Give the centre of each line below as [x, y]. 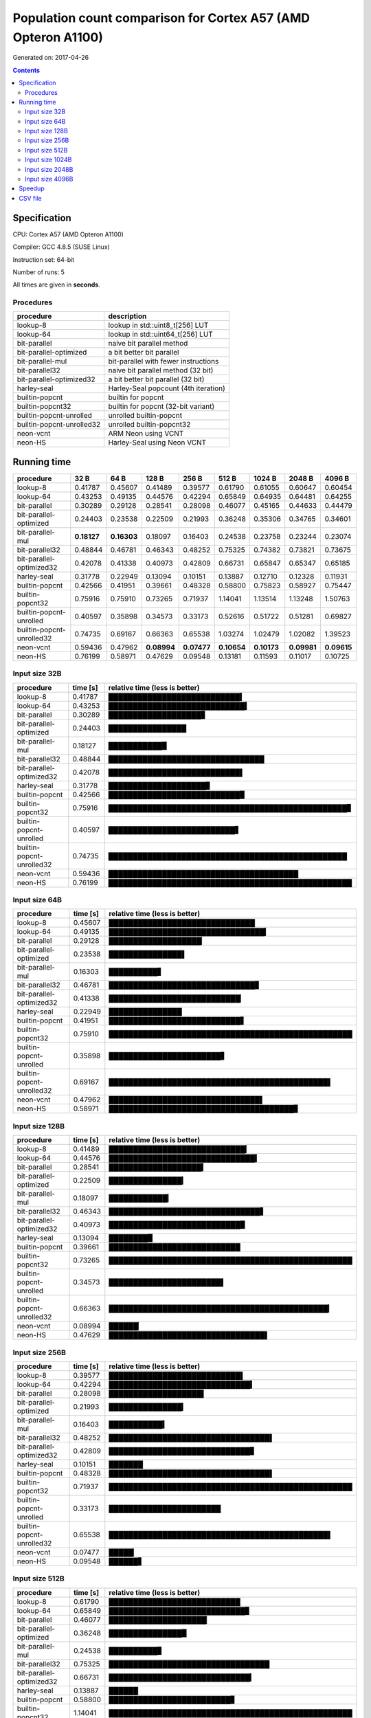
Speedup [32, 188]
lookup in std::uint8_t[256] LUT [158, 325]
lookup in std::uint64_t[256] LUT [160, 335]
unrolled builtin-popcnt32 [149, 425]
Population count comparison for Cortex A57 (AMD [161, 18]
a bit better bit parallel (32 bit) [156, 379]
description [127, 316]
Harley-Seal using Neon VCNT [157, 443]
